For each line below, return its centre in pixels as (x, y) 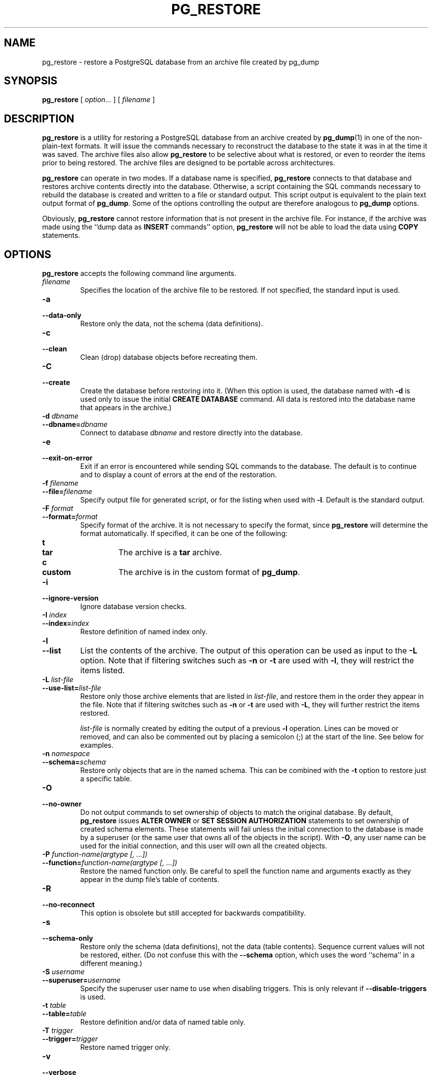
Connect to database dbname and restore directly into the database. (191, 433)
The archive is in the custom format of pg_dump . (209, 572)
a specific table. (106, 779)
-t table (54, 1005)
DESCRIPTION (39, 118)
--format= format (70, 517)
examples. (97, 745)
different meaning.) (111, 963)
